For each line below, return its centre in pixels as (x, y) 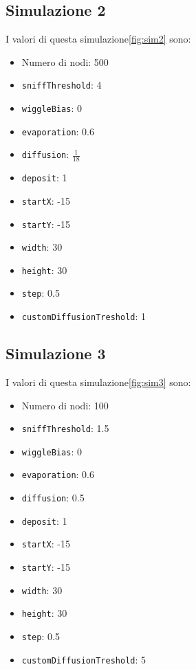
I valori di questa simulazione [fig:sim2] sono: (98, 39)
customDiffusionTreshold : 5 (84, 659)
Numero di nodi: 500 (65, 61)
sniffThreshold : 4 (62, 85)
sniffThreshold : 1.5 (65, 428)
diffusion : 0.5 (53, 498)
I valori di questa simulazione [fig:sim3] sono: (98, 382)
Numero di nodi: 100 (65, 405)
